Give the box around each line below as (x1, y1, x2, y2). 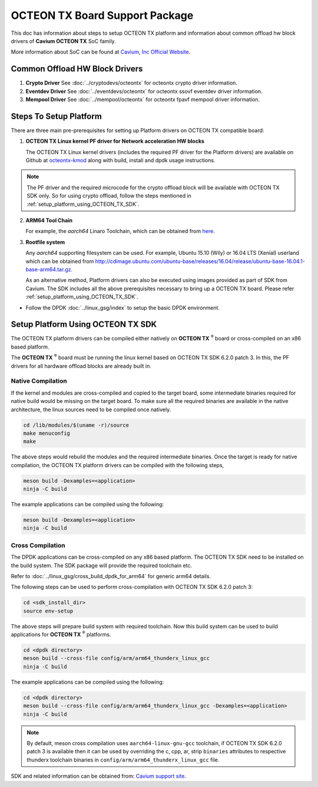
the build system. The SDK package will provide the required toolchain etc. (11, 562, 193, 569)
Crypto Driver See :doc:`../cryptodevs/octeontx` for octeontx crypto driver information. (25, 80, 238, 87)
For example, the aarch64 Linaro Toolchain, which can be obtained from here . (25, 228, 215, 235)
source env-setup (23, 608, 74, 614)
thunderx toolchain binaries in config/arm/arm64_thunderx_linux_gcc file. (26, 756, 220, 763)
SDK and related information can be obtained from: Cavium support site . (11, 773, 187, 780)
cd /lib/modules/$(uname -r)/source (23, 422, 130, 428)
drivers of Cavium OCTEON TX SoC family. (11, 37, 116, 44)
